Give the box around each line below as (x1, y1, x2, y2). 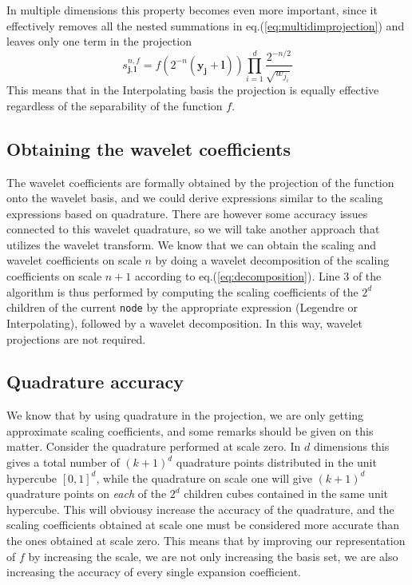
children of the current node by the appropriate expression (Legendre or (6, 299, 358, 316)
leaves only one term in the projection (6, 33, 192, 50)
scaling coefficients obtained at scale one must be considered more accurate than (6, 516, 399, 533)
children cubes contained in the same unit (184, 485, 389, 502)
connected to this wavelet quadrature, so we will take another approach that (6, 221, 380, 237)
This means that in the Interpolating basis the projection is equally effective (6, 82, 379, 98)
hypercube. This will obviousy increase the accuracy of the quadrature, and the (6, 500, 394, 517)
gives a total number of (6, 454, 120, 471)
